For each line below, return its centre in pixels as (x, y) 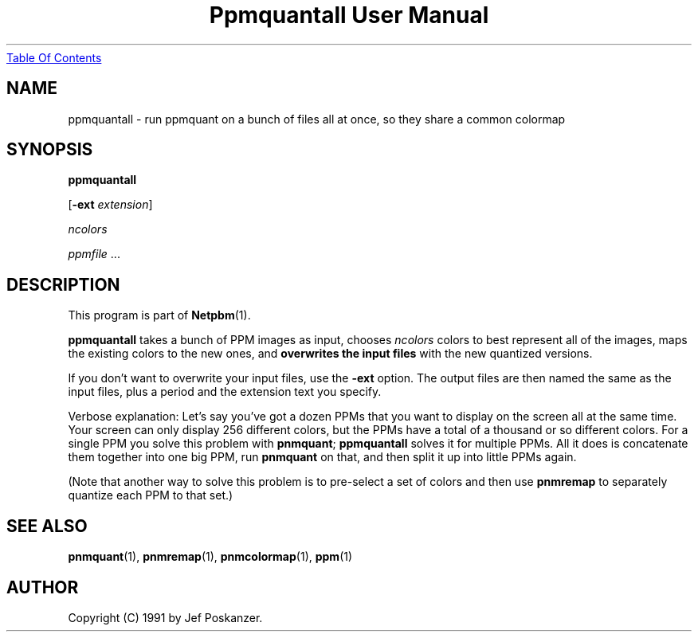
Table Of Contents (54, 57)
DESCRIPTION (63, 284)
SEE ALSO (47, 526)
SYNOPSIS (50, 150)
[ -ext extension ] (110, 205)
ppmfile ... (94, 254)
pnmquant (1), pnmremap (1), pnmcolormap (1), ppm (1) (210, 557)
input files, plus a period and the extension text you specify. (225, 392)
